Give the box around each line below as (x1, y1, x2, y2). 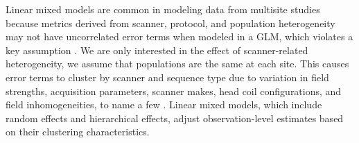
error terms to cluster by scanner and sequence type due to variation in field (6, 69, 329, 84)
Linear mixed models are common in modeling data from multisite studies (6, 2, 320, 16)
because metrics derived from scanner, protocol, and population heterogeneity (6, 15, 335, 30)
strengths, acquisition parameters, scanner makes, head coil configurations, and (6, 83, 342, 98)
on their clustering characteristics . (6, 124, 150, 139)
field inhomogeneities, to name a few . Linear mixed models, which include (6, 97, 322, 112)
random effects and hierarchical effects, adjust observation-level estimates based (6, 110, 344, 125)
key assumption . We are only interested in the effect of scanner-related (6, 42, 308, 57)
